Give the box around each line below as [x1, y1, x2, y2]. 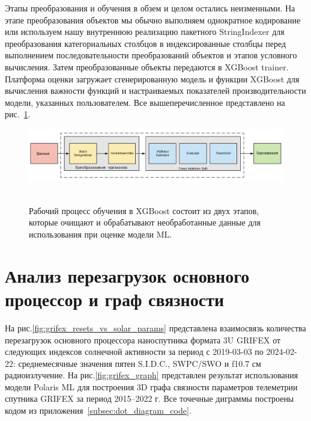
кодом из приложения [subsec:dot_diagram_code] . [5, 404, 192, 417]
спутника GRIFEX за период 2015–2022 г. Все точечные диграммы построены [5, 392, 294, 405]
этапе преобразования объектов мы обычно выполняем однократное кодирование [5, 13, 301, 26]
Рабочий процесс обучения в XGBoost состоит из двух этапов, [29, 204, 259, 217]
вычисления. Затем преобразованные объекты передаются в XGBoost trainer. [5, 60, 289, 73]
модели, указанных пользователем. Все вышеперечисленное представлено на [5, 96, 285, 108]
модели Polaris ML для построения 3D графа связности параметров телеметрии [5, 380, 298, 393]
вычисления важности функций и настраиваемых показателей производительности [5, 84, 306, 97]
